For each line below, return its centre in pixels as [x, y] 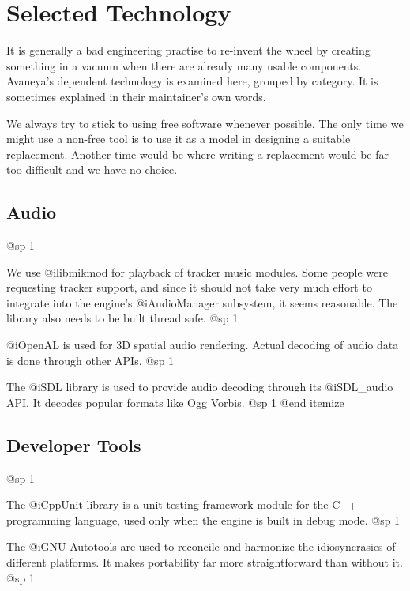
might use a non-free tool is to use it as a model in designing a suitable [179, 139]
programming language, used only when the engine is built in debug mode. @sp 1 [203, 519]
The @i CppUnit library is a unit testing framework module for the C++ [182, 504]
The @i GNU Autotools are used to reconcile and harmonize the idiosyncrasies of [201, 546]
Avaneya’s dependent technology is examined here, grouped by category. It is [192, 81]
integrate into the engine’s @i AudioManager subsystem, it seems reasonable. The [202, 302]
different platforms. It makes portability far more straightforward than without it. [205, 562]
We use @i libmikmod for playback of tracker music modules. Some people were [197, 271]
